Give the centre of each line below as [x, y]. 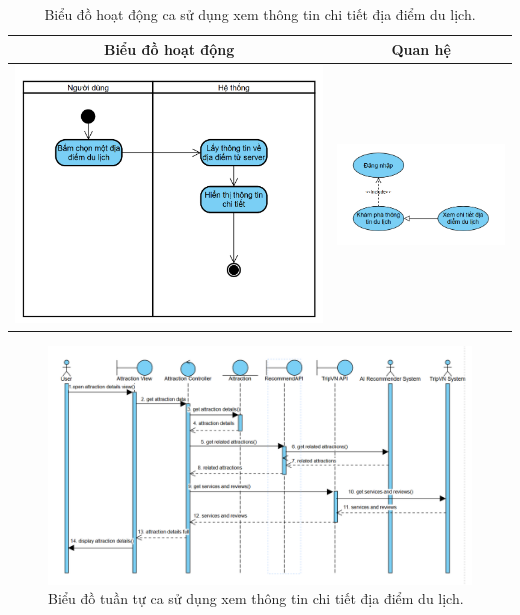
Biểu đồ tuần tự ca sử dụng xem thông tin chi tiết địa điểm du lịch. [256, 598]
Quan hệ [421, 48]
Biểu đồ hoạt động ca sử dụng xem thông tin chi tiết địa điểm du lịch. [260, 14]
